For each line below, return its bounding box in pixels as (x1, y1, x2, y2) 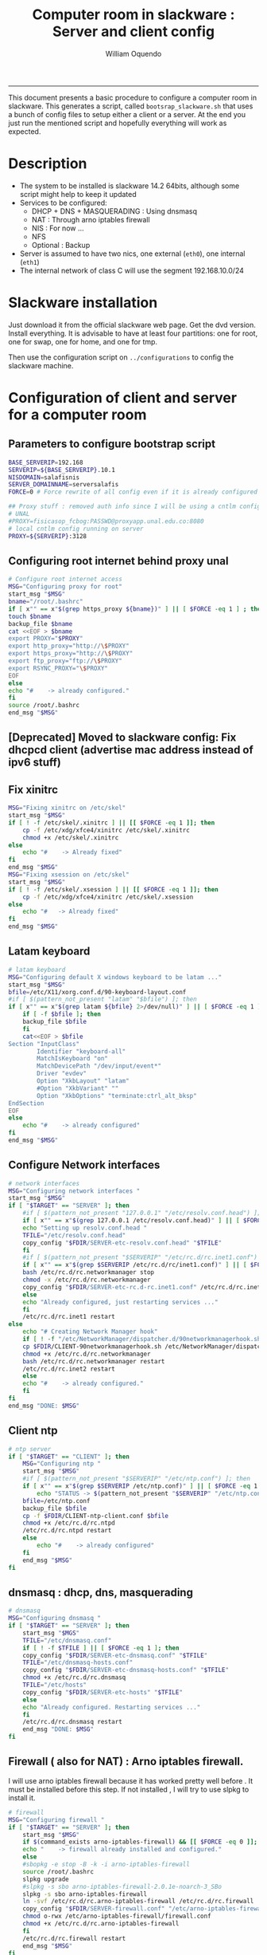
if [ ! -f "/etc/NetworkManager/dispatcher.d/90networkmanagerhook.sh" (22, 1335, 265, 1343)
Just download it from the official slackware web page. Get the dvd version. (8, 320, 257, 329)
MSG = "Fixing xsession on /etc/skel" (8, 871, 130, 879)
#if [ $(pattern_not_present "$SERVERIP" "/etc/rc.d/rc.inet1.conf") (22, 1253, 258, 1261)
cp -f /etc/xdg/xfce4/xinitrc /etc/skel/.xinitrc (22, 826, 191, 834)
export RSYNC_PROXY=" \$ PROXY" (8, 664, 109, 672)
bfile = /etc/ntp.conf (22, 1497, 91, 1505)
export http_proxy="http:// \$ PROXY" (8, 642, 130, 651)
